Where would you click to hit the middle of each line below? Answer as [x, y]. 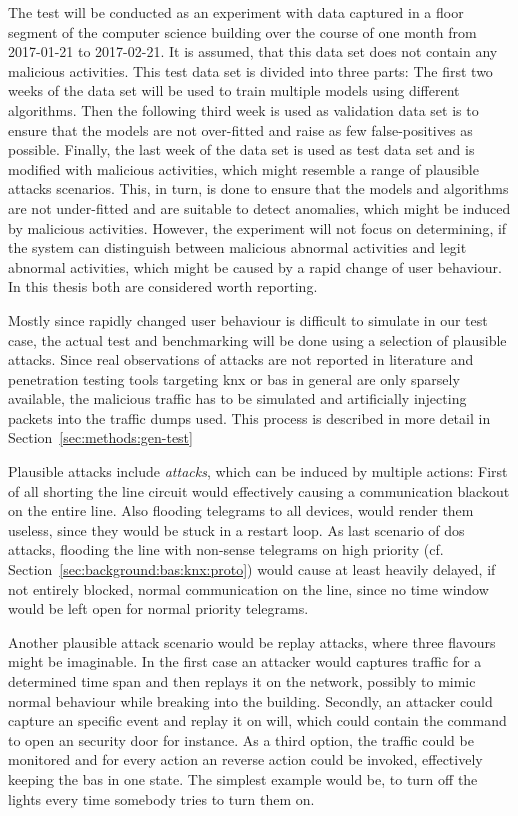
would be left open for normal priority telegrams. [158, 608]
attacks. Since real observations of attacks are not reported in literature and [241, 359]
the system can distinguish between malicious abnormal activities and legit [237, 247]
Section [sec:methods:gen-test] [100, 437]
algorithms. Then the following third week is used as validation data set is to [243, 109]
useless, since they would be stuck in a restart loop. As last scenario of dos [236, 529]
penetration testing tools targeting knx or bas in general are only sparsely [234, 378]
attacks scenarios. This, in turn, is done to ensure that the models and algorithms [258, 188]
